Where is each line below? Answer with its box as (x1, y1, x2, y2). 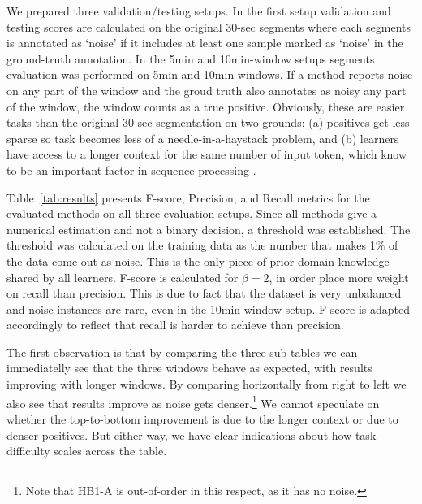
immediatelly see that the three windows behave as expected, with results (6, 359, 372, 376)
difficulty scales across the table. (6, 442, 167, 459)
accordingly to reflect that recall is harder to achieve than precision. (6, 316, 344, 333)
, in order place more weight (269, 268, 409, 285)
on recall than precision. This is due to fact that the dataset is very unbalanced (6, 285, 402, 302)
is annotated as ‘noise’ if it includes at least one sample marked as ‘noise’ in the (6, 34, 403, 51)
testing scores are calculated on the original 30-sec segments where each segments (6, 18, 411, 35)
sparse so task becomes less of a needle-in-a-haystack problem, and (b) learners (6, 129, 399, 146)
